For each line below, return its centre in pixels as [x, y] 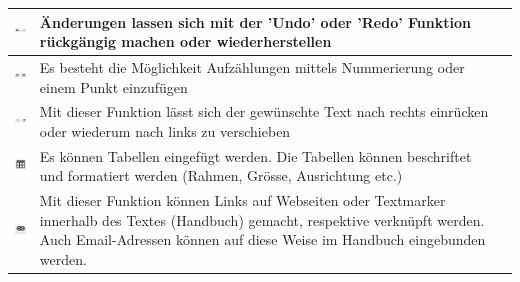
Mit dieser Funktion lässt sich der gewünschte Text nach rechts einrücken [264, 111]
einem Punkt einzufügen [113, 86]
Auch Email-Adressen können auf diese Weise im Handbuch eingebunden [262, 239]
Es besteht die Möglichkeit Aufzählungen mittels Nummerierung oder [252, 66]
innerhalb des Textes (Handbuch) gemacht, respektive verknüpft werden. [262, 219]
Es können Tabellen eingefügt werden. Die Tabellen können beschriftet [255, 155]
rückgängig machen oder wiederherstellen [185, 41]
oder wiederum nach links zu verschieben [165, 130]
